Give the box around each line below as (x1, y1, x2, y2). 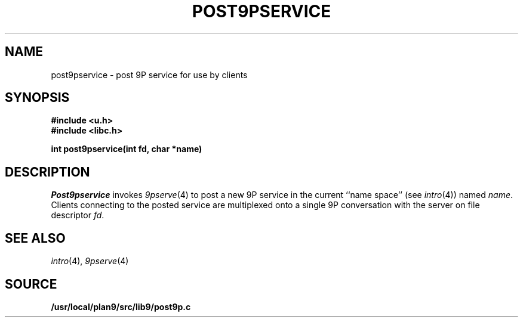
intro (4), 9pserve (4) (51, 256, 129, 267)
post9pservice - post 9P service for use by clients (51, 69, 248, 80)
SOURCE (5, 276, 57, 292)
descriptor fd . (51, 210, 104, 221)
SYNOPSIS (5, 90, 70, 106)
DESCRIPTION (5, 164, 90, 179)
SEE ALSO (5, 230, 66, 246)
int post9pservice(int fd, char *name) (51, 144, 202, 154)
